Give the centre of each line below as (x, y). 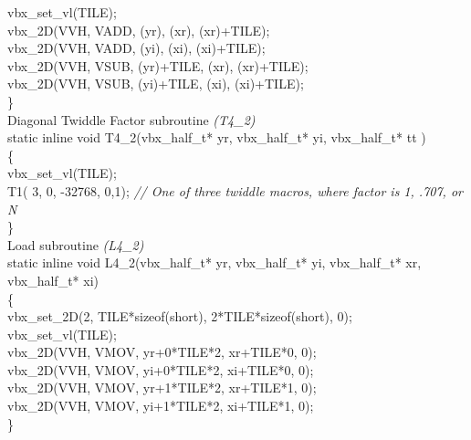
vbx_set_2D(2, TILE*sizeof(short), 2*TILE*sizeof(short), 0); (180, 316)
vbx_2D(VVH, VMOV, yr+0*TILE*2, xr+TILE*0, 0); (162, 352)
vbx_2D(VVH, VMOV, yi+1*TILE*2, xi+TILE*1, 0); (161, 406)
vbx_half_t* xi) (53, 280)
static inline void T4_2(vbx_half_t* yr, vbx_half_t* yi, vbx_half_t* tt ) (217, 137)
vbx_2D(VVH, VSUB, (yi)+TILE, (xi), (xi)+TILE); (156, 84)
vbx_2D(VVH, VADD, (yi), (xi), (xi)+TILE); (136, 48)
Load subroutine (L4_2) (76, 244)
